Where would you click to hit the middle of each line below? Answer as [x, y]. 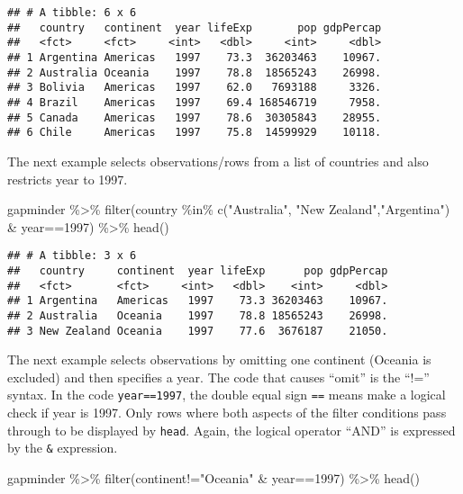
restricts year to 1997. [68, 179]
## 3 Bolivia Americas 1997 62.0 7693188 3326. [195, 88]
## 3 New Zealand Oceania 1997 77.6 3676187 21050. [198, 331]
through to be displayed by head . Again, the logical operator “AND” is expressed [231, 430]
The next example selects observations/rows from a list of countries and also [218, 161]
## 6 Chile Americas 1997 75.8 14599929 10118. [195, 133]
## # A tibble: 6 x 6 [72, 13]
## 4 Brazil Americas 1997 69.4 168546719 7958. [195, 102]
